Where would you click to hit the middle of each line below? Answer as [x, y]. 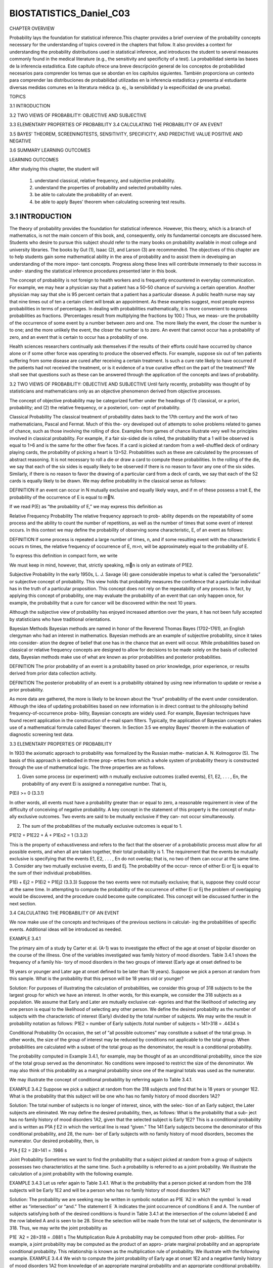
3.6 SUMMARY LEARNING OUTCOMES [50, 150]
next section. [23, 903]
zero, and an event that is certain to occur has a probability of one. [79, 337]
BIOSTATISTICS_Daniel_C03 [70, 13]
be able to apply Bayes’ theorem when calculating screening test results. [110, 202]
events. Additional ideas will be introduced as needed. [66, 929]
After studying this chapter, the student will [54, 169]
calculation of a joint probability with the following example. [71, 1174]
